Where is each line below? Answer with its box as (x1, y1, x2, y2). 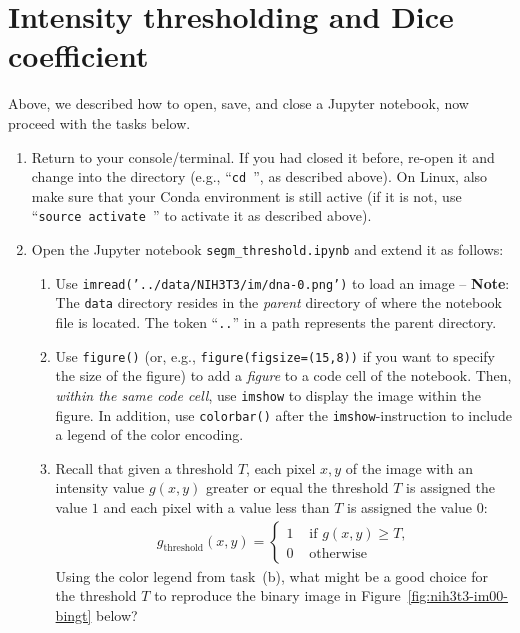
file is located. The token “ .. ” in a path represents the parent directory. (55, 311, 497, 332)
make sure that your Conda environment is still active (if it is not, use (31, 185, 462, 206)
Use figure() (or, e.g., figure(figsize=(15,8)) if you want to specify (55, 345, 495, 366)
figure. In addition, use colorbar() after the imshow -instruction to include (55, 404, 512, 425)
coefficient (8, 35, 149, 76)
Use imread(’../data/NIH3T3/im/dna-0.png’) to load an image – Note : (55, 272, 510, 293)
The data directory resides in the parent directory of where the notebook (55, 292, 502, 313)
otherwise (309, 546, 368, 561)
